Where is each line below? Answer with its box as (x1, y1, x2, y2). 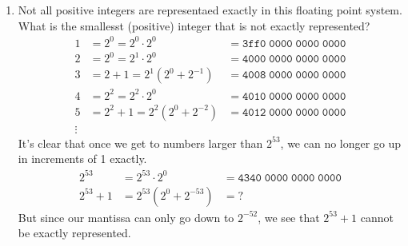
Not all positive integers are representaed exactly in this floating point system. (18, 2, 402, 18)
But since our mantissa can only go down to (18, 208, 234, 225)
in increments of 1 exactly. (18, 150, 147, 167)
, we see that (258, 208, 320, 225)
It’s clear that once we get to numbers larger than (18, 134, 263, 151)
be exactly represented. (18, 224, 131, 241)
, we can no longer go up (280, 134, 402, 151)
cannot (360, 208, 394, 225)
